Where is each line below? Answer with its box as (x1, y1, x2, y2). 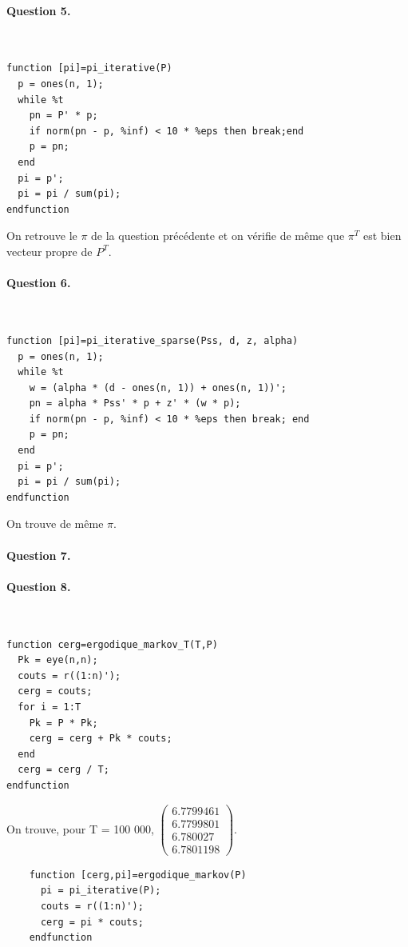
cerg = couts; (18, 685, 93, 697)
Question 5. (6, 2, 71, 18)
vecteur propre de (6, 242, 93, 259)
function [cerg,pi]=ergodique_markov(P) (29, 869, 247, 881)
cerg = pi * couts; (40, 916, 144, 928)
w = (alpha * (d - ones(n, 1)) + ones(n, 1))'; (29, 382, 287, 394)
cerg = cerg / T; (18, 764, 109, 776)
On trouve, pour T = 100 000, (6, 820, 154, 837)
